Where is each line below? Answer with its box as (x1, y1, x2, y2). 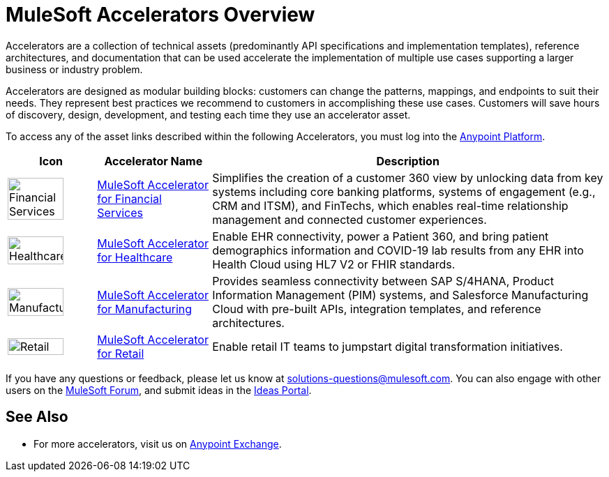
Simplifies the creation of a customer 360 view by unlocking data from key (212, 170, 603, 185)
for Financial (97, 191, 162, 206)
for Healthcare (97, 250, 173, 264)
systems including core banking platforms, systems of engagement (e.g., (212, 184, 596, 199)
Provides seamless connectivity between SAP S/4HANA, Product (212, 273, 554, 288)
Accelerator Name (104, 153, 203, 168)
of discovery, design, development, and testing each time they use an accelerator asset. (6, 108, 411, 121)
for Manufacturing (97, 301, 193, 316)
